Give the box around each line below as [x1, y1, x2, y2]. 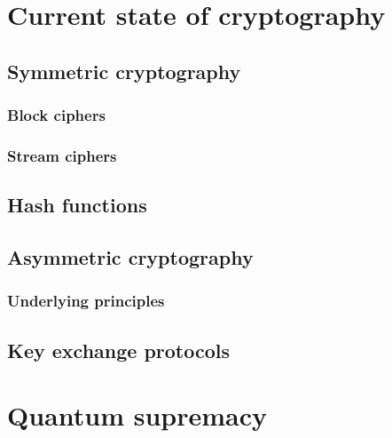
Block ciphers [7, 104, 106, 126]
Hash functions [7, 191, 147, 219]
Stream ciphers [7, 144, 117, 166]
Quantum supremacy [7, 397, 267, 434]
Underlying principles [7, 290, 165, 312]
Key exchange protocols [7, 336, 231, 363]
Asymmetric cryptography [7, 243, 254, 271]
